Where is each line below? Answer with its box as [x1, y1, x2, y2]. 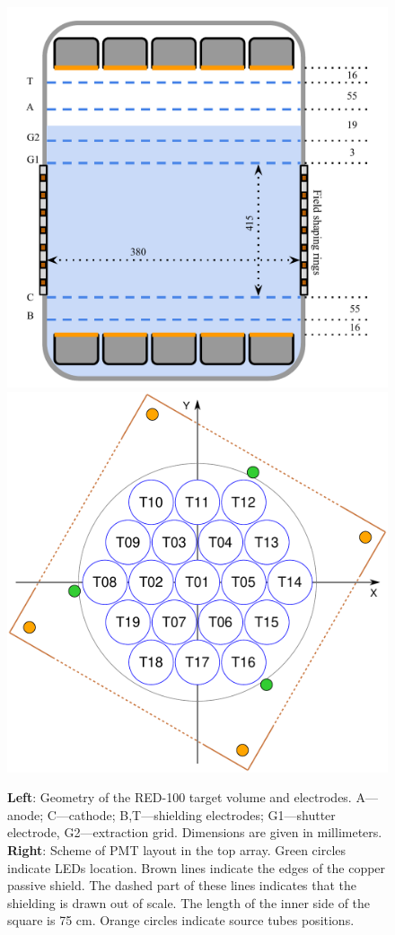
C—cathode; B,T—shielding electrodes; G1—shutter [47, 805, 336, 824]
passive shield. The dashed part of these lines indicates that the [7, 876, 357, 895]
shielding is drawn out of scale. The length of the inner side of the [7, 893, 371, 912]
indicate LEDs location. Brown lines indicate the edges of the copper [7, 858, 386, 877]
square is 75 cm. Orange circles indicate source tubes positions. [7, 911, 355, 930]
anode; [7, 805, 44, 824]
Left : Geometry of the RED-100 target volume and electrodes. [7, 788, 352, 807]
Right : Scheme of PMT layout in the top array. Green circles [7, 840, 347, 859]
